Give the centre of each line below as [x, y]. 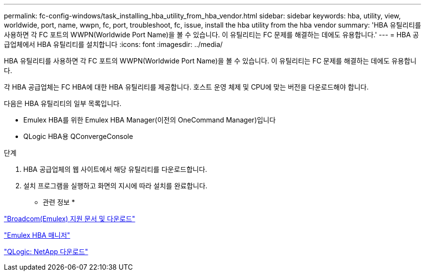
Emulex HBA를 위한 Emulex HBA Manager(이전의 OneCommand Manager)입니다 [150, 120]
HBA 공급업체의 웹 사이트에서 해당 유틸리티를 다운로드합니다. [115, 169]
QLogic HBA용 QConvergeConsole [78, 136]
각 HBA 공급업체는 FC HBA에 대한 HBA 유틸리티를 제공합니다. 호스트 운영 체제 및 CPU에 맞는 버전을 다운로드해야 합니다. [186, 87]
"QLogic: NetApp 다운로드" [46, 252]
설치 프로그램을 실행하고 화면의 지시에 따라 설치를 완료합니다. [115, 186]
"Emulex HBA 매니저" [37, 235]
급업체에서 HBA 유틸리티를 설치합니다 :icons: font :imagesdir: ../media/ [113, 44]
